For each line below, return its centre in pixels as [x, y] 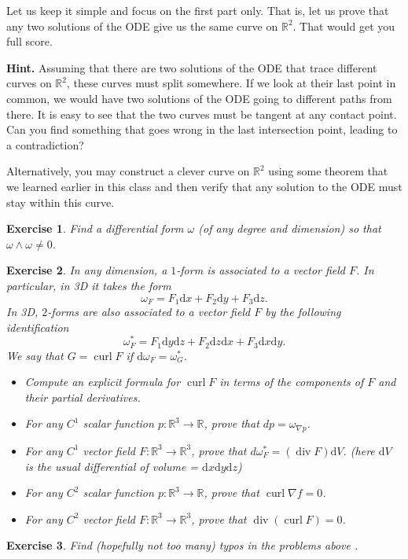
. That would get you [344, 26]
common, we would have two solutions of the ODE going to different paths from [199, 98]
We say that [35, 355]
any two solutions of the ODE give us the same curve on [142, 26]
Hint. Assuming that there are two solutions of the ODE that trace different [192, 67]
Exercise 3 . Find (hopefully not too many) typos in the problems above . [182, 545]
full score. [29, 41]
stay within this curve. [61, 202]
